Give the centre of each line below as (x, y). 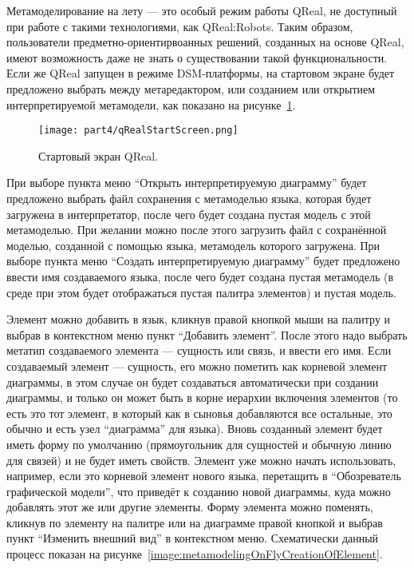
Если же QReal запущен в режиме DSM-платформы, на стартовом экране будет (201, 73)
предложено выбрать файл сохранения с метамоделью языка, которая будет (189, 198)
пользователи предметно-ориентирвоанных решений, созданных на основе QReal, (205, 42)
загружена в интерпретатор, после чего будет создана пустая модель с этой (189, 214)
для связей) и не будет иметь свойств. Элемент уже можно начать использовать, (201, 460)
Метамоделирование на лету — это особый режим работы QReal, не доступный (202, 10)
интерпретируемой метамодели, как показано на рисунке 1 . (151, 104)
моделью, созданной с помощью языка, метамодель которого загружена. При (193, 245)
